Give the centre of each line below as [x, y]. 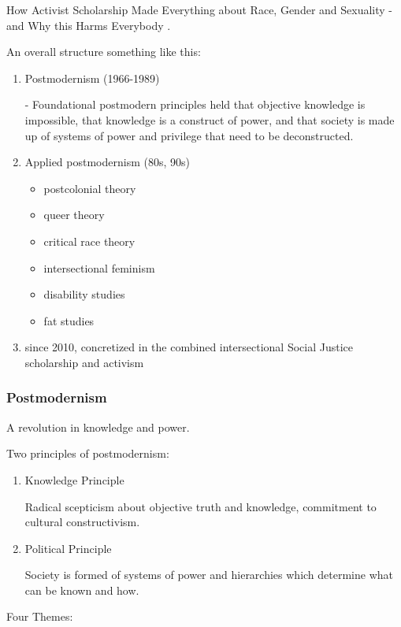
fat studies [69, 320]
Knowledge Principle [74, 479]
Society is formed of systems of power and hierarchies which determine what [209, 575]
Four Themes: [40, 616]
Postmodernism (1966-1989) [92, 78]
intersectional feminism [99, 267]
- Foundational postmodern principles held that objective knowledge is [195, 104]
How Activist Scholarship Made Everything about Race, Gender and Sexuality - [200, 9]
